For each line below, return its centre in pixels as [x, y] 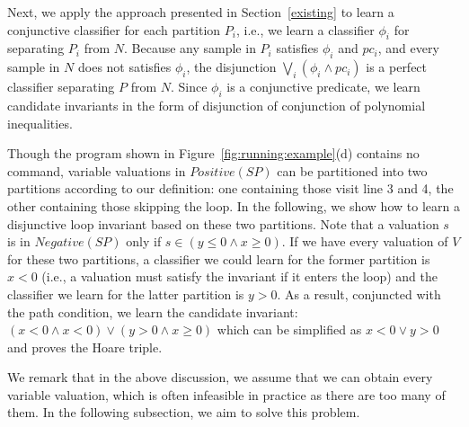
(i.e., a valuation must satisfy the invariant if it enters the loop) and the [239, 276]
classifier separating [61, 87]
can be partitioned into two [352, 170]
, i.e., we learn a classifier [305, 29]
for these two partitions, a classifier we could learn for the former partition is [219, 258]
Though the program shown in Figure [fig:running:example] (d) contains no [213, 153]
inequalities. [40, 123]
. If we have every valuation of [365, 241]
